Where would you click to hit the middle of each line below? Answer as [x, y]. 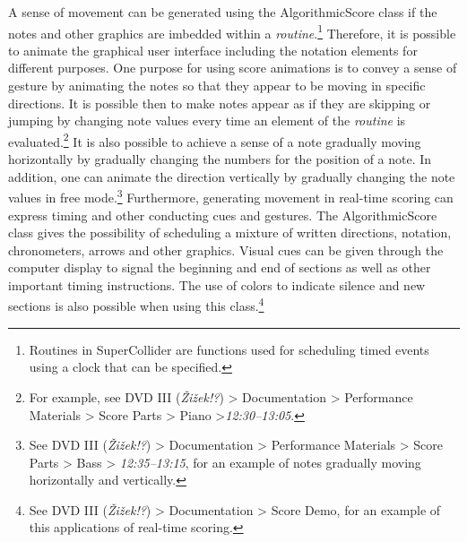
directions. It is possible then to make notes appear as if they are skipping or [220, 103]
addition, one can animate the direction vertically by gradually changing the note [232, 176]
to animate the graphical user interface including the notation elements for [213, 50]
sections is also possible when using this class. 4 [136, 305]
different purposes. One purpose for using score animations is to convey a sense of [233, 68]
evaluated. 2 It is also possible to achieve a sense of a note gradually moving [215, 140]
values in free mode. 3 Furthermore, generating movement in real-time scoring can [231, 196]
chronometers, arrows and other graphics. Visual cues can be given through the [226, 249]
